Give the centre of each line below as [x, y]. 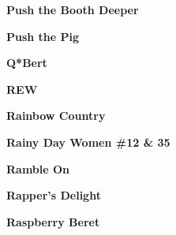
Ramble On [38, 168]
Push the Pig [43, 36]
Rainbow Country [56, 116]
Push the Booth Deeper [73, 9]
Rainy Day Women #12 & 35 [88, 142]
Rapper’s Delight [54, 195]
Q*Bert [27, 63]
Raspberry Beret [53, 221]
